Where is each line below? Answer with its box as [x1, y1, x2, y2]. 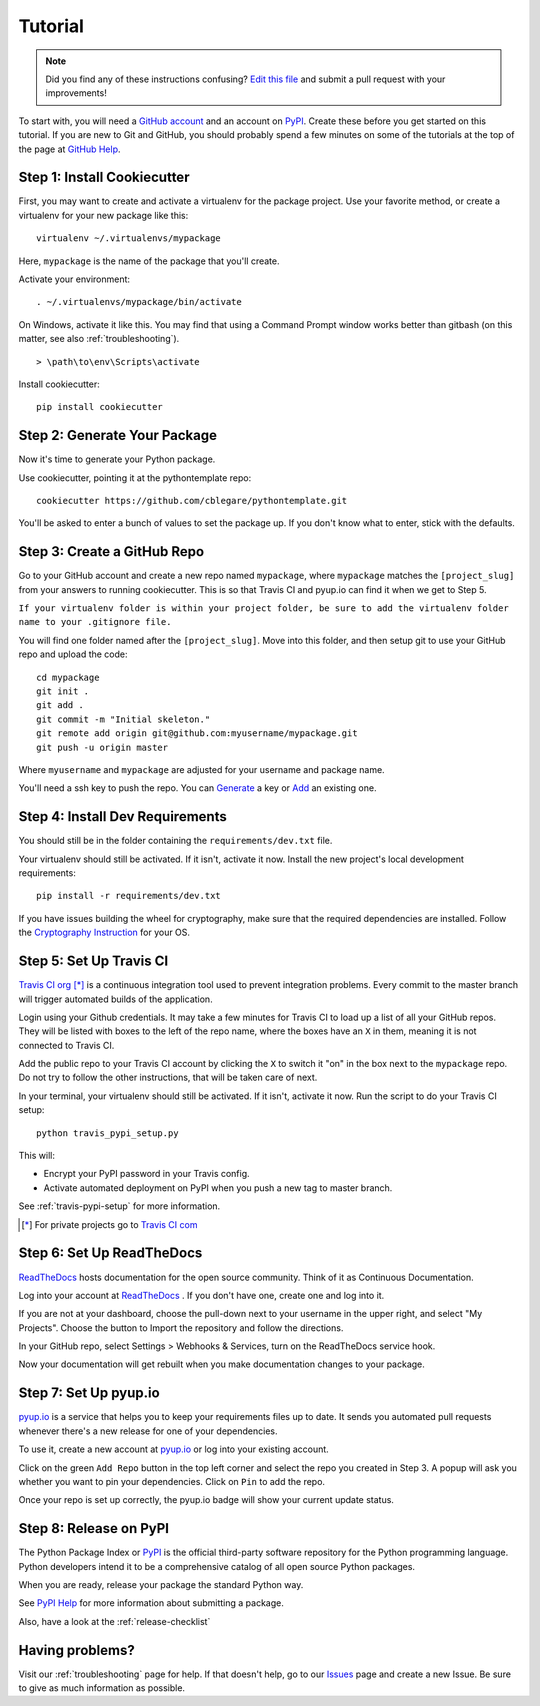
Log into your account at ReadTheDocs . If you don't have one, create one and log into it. [18, 1289, 385, 1301]
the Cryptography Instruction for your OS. [18, 926, 190, 939]
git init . [36, 686, 90, 697]
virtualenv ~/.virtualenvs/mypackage [36, 233, 222, 244]
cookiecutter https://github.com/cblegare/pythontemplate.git [36, 495, 348, 506]
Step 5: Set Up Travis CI [18, 953, 169, 970]
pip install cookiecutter [36, 401, 164, 413]
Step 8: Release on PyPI [18, 1520, 170, 1537]
